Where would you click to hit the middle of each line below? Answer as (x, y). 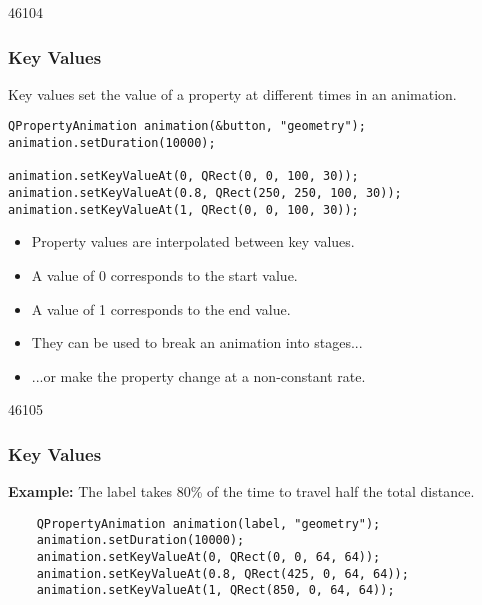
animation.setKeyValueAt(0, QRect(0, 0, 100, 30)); (183, 176)
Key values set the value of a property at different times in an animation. (232, 93)
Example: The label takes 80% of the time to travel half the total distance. (241, 491)
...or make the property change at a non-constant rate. (198, 375)
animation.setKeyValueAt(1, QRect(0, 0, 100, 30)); (183, 209)
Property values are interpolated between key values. (193, 241)
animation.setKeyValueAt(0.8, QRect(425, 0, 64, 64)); (222, 573)
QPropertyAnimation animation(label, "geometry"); (208, 523)
